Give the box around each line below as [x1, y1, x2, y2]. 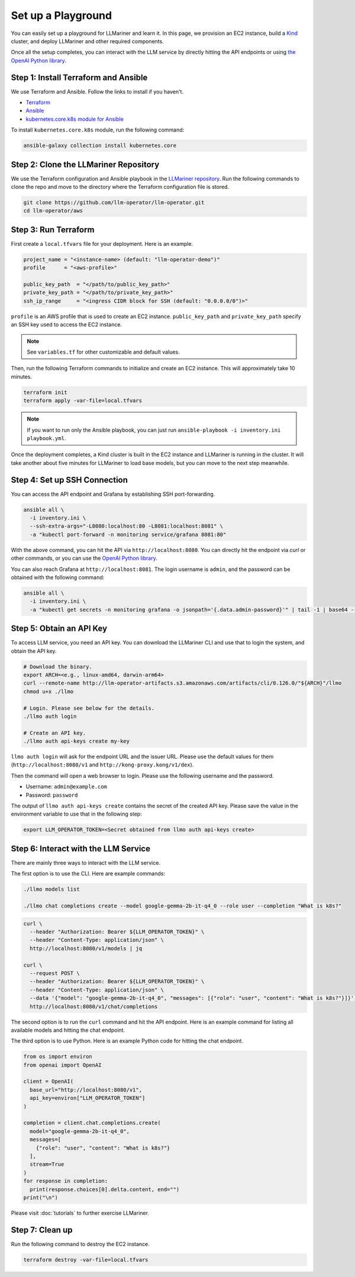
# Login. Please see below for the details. [23, 705, 155, 711]
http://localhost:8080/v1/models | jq [30, 945, 142, 952]
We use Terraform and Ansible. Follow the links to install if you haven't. [11, 88, 183, 95]
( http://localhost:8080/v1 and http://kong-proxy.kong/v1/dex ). [11, 761, 194, 768]
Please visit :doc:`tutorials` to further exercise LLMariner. [11, 1209, 149, 1217]
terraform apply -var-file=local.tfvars [23, 397, 142, 404]
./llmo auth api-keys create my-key [23, 738, 130, 745]
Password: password [25, 791, 78, 798]
